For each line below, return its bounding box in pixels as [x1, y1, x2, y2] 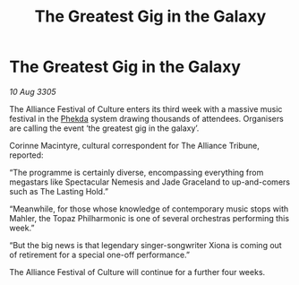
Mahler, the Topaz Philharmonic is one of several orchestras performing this [9, 212, 289, 223]
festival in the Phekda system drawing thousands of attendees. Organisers [9, 113, 284, 124]
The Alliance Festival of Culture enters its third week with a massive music [9, 103, 283, 114]
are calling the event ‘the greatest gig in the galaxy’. [9, 123, 200, 134]
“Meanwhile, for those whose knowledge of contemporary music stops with [9, 203, 289, 214]
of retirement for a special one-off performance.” [9, 249, 191, 260]
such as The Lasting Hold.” [9, 186, 109, 196]
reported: [9, 150, 44, 160]
